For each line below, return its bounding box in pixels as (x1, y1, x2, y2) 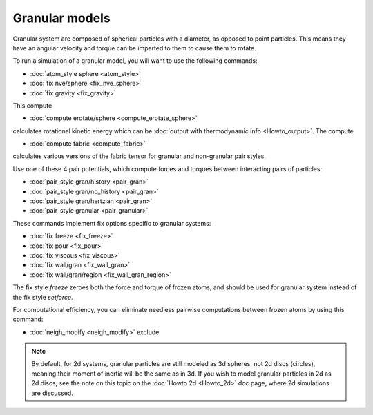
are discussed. (31, 389, 74, 397)
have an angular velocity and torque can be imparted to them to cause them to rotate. (12, 44, 257, 52)
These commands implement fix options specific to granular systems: (12, 219, 211, 227)
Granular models (12, 10, 111, 26)
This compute (12, 101, 52, 110)
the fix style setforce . (12, 293, 73, 301)
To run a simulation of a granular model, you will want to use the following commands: (12, 57, 258, 65)
